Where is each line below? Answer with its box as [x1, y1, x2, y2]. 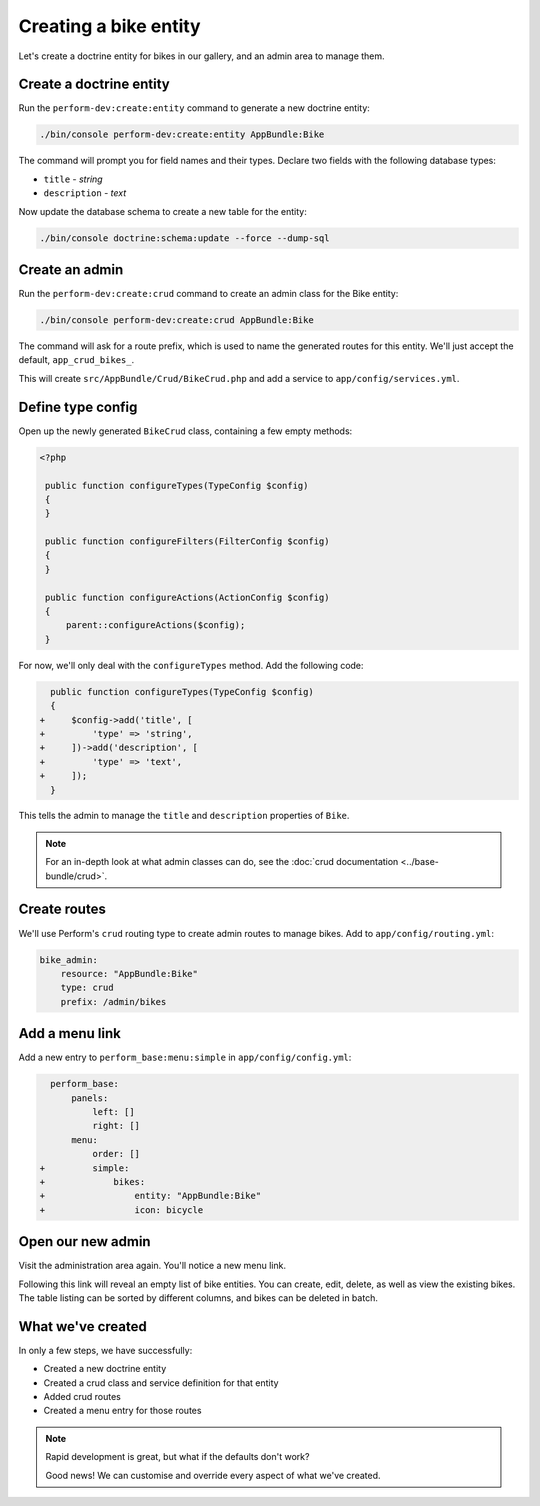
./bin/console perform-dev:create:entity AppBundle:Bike [39, 129, 325, 140]
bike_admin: [39, 954, 99, 965]
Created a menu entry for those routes [43, 1405, 202, 1417]
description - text [43, 187, 127, 199]
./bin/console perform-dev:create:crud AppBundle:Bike [39, 315, 314, 326]
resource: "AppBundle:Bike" [60, 968, 199, 979]
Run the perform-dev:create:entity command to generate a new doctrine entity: [18, 102, 370, 114]
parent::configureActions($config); [65, 620, 246, 631]
